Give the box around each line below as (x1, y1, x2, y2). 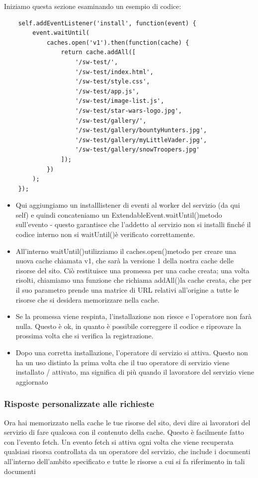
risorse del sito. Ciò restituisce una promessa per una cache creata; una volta (15, 265, 250, 275)
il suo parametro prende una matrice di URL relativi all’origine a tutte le (15, 285, 239, 295)
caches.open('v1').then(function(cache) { (46, 39, 189, 46)
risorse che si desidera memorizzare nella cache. (15, 294, 160, 305)
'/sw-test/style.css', (75, 78, 150, 85)
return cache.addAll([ (61, 49, 136, 56)
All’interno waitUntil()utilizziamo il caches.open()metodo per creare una (15, 245, 236, 256)
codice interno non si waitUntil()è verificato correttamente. (15, 229, 195, 239)
